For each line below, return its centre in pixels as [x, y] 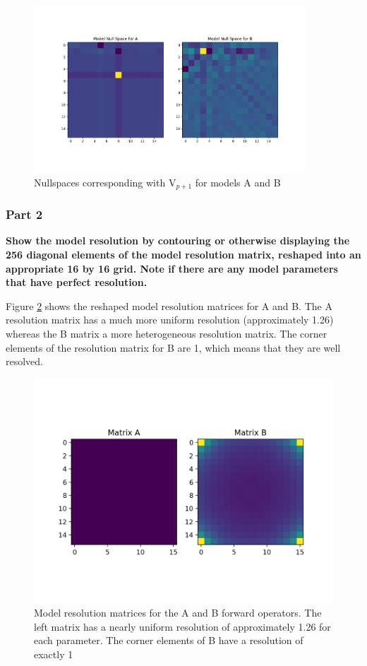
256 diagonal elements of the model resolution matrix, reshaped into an [183, 254]
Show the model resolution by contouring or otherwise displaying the [178, 240]
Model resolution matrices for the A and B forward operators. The [178, 613]
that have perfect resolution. [77, 282]
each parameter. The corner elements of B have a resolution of [169, 640]
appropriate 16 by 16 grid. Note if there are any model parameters [172, 268]
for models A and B [238, 182]
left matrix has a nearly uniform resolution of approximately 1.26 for [182, 626]
